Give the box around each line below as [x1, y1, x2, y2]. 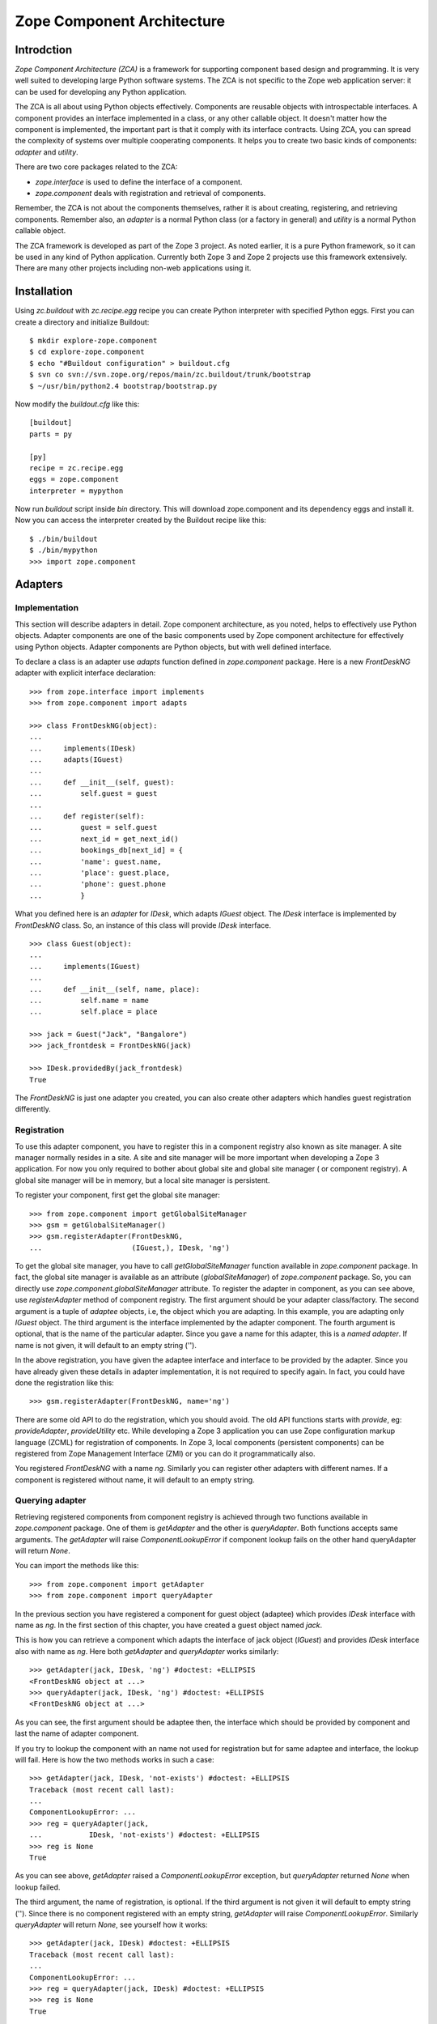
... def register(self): [29, 812, 145, 821]
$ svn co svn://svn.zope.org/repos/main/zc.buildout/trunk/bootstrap [29, 370, 312, 380]
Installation [15, 284, 73, 299]
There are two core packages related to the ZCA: [15, 162, 178, 172]
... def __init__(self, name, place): [29, 984, 201, 993]
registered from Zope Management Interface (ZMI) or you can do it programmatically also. [15, 1448, 316, 1458]
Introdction [15, 43, 73, 57]
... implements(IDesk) [29, 743, 137, 753]
